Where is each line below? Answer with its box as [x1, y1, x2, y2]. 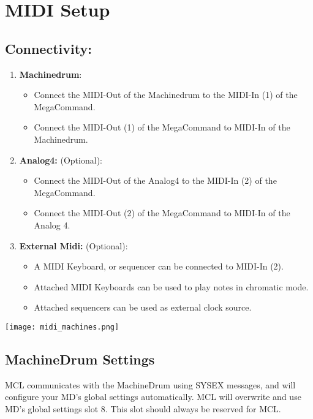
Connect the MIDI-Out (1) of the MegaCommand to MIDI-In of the [34, 121, 290, 134]
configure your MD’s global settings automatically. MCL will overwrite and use [5, 390, 301, 403]
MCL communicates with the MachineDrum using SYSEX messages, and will [5, 378, 296, 391]
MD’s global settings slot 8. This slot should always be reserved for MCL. [5, 402, 281, 415]
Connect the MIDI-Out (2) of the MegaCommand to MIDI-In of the [34, 206, 290, 219]
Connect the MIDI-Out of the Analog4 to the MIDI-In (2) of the [34, 174, 277, 187]
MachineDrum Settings [5, 349, 155, 368]
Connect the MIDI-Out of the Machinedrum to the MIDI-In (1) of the [34, 88, 298, 101]
